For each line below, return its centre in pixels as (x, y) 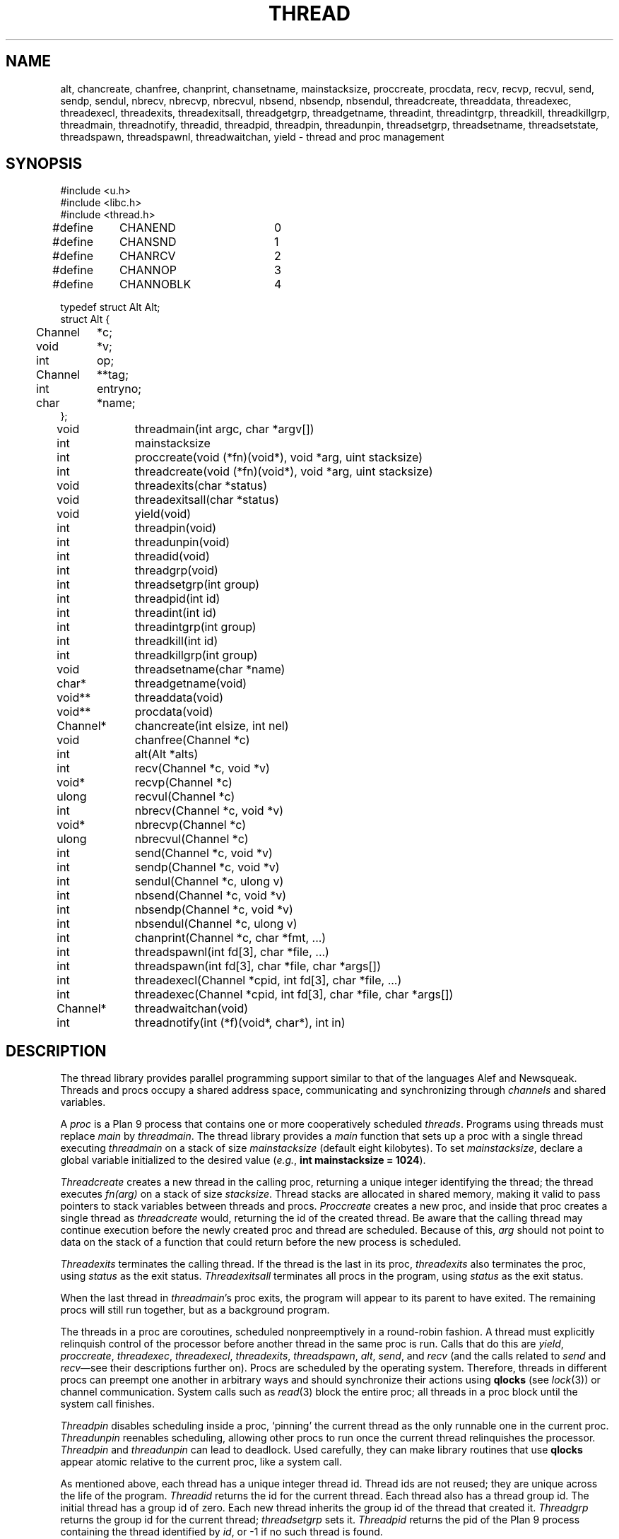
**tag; (113, 375)
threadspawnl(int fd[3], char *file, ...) (232, 952)
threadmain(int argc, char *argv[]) (224, 429)
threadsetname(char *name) (210, 670)
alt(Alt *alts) (166, 754)
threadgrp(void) (176, 571)
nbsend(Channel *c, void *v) (211, 896)
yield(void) (163, 514)
